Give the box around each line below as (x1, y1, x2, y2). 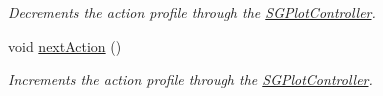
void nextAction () (8, 35, 122, 56)
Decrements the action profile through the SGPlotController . (8, 2, 376, 22)
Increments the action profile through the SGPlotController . (8, 69, 373, 90)
